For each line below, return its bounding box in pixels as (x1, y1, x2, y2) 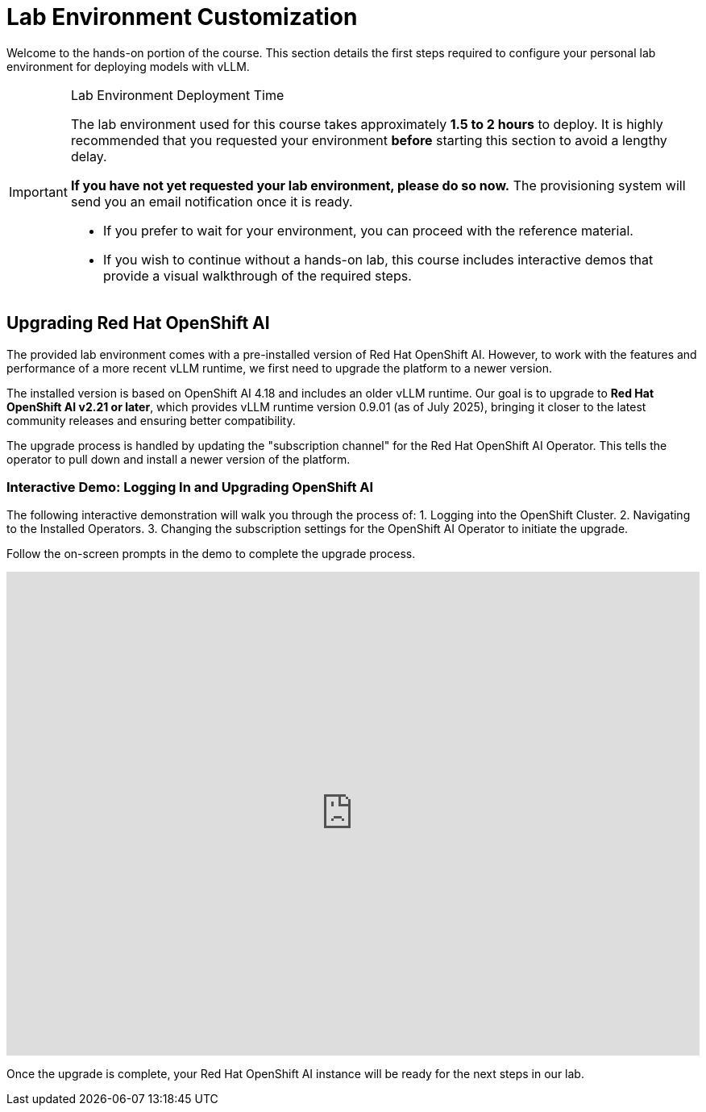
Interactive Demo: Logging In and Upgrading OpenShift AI (6, 478, 374, 495)
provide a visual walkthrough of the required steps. (102, 267, 412, 284)
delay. (70, 148, 107, 165)
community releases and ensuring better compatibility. (6, 413, 296, 427)
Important (9, 183, 68, 200)
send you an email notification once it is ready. (70, 193, 353, 210)
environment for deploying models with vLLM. (6, 59, 250, 73)
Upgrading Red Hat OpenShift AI (6, 313, 270, 334)
